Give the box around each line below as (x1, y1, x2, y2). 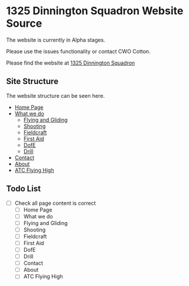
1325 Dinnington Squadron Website (6, 4, 184, 18)
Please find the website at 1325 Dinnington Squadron (6, 59, 135, 66)
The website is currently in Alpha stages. (6, 36, 105, 43)
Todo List (6, 184, 41, 194)
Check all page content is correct (14, 200, 96, 207)
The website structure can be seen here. (6, 92, 105, 99)
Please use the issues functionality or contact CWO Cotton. (6, 47, 151, 54)
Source (6, 17, 43, 30)
